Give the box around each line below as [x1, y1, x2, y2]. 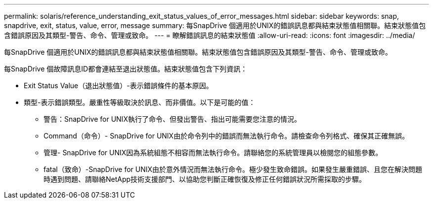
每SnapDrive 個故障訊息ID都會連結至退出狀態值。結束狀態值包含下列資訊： [4, 65, 248, 73]
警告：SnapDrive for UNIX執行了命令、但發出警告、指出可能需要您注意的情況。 [43, 115, 301, 123]
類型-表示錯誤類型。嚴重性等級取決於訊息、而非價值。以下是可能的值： [24, 98, 256, 106]
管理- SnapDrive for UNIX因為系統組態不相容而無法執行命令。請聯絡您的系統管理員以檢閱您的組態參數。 [43, 148, 383, 157]
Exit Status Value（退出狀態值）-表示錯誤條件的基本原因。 [24, 81, 213, 90]
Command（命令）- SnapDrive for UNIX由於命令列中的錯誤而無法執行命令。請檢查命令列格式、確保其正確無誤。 [43, 132, 409, 140]
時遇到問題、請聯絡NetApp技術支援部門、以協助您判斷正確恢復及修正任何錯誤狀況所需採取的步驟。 [43, 175, 366, 183]
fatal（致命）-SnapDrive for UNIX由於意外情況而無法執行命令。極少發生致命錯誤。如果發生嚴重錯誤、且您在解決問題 [43, 165, 423, 173]
